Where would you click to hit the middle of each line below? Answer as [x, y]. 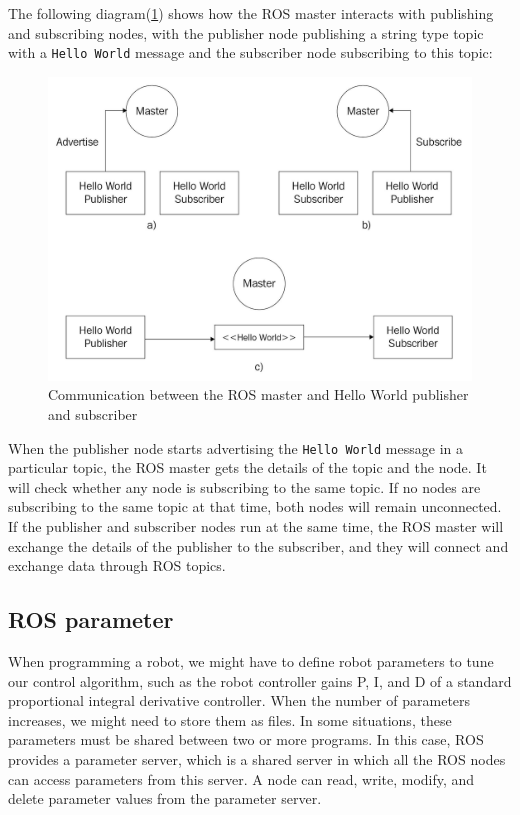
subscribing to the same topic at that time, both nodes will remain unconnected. [255, 506]
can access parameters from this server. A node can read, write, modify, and [241, 778]
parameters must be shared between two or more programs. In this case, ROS [246, 739]
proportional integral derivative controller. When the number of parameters [239, 700]
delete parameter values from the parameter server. [165, 798]
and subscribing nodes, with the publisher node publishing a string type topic [246, 32]
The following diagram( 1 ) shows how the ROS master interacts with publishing [251, 13]
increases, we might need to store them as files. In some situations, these [230, 719]
